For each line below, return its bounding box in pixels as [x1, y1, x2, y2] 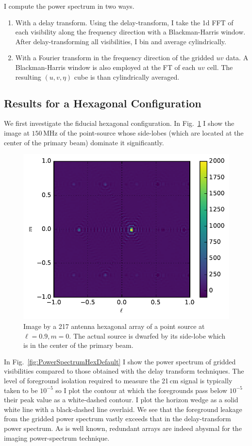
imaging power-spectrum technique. [4, 432, 110, 443]
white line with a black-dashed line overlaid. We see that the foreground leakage [4, 404, 242, 414]
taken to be [4, 385, 38, 395]
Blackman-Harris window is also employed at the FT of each [15, 62, 196, 72]
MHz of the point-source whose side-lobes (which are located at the [43, 127, 244, 137]
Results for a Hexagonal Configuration [4, 95, 202, 110]
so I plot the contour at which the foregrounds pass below [55, 385, 227, 395]
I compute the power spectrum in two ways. [4, 1, 134, 11]
